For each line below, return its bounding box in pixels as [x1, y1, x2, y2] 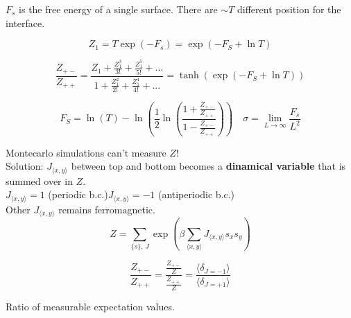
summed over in [6, 173, 73, 188]
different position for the [237, 2, 341, 16]
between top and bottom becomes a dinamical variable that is [71, 159, 346, 173]
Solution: [6, 159, 44, 173]
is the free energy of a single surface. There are [19, 2, 218, 16]
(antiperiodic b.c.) [157, 187, 235, 202]
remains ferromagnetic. [58, 202, 155, 216]
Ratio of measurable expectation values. [6, 299, 175, 313]
